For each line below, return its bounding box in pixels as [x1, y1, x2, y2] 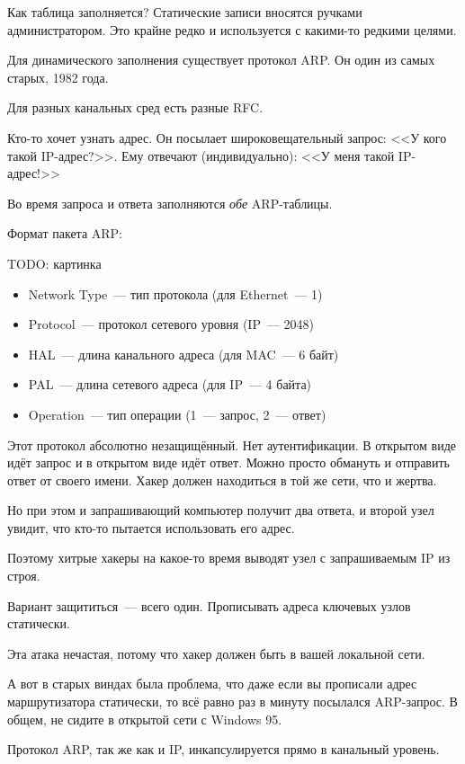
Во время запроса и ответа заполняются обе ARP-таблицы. [7, 193, 333, 212]
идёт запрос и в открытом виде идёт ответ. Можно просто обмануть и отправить [7, 453, 450, 472]
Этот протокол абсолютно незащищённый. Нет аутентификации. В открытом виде [7, 435, 456, 454]
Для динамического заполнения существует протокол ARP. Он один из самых [7, 50, 435, 69]
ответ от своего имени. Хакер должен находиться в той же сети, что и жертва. [7, 470, 437, 489]
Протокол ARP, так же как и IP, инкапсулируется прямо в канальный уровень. [7, 740, 440, 759]
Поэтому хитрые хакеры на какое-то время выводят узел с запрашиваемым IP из [7, 548, 451, 567]
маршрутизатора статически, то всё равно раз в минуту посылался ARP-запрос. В [7, 692, 458, 711]
